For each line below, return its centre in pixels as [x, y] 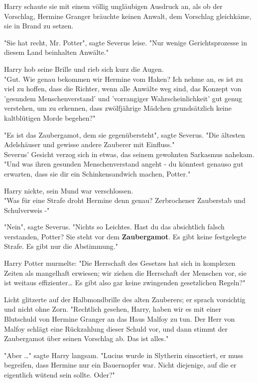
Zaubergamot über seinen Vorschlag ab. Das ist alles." [86, 338]
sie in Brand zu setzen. [39, 26]
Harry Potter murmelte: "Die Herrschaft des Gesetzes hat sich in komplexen [120, 263]
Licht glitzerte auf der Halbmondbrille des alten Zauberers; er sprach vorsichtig [125, 299]
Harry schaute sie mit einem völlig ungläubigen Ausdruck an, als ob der [113, 6]
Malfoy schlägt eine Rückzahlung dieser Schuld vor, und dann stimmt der [116, 328]
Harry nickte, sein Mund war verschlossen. [69, 190]
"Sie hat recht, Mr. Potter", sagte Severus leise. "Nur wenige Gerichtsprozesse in [126, 42]
